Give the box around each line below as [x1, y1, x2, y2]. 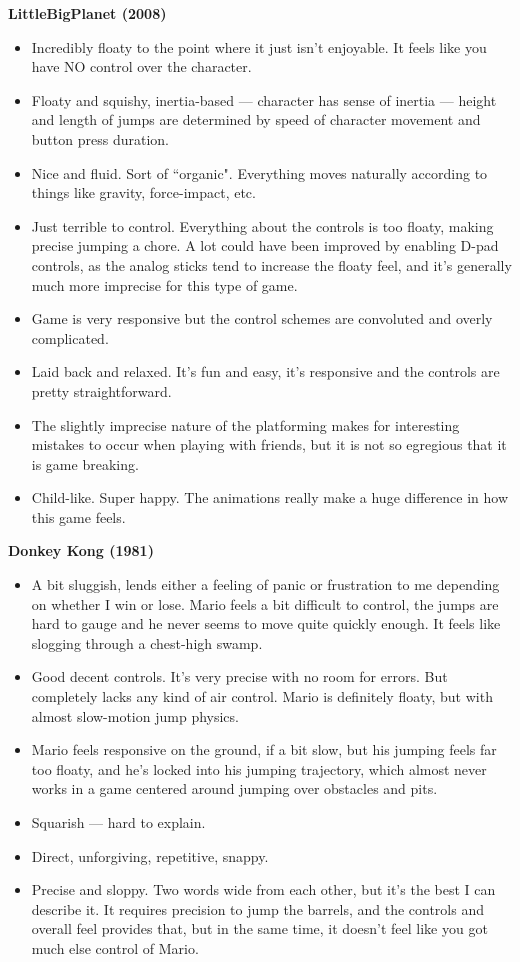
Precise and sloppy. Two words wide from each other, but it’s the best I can [31, 879, 496, 900]
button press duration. [31, 128, 169, 149]
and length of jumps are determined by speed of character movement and [31, 109, 481, 130]
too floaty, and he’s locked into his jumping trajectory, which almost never [31, 758, 487, 779]
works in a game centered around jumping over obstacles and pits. [31, 778, 438, 799]
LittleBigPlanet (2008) [8, 3, 167, 23]
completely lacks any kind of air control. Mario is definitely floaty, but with [31, 686, 493, 707]
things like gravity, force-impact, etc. [31, 182, 256, 203]
